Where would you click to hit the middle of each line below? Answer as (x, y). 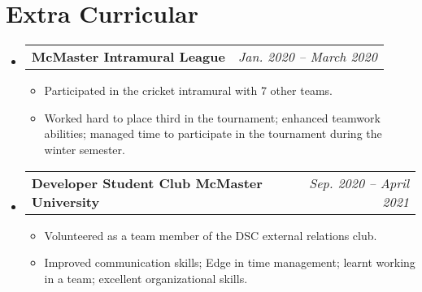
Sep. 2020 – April (359, 182)
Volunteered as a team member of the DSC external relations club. (211, 235)
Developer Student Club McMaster (147, 182)
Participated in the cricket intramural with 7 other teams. (188, 90)
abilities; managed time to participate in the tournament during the (213, 133)
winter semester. (85, 149)
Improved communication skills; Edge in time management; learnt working (230, 262)
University (65, 201)
